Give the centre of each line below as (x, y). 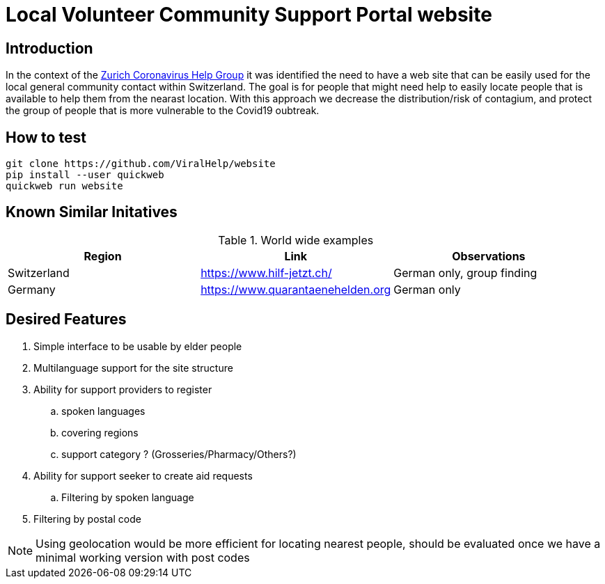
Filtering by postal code (87, 519)
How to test (46, 137)
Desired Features (66, 319)
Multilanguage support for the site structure (133, 368)
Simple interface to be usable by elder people (138, 346)
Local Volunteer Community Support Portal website (249, 15)
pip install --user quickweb (85, 175)
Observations (489, 256)
